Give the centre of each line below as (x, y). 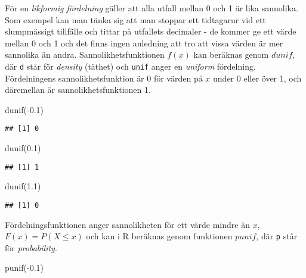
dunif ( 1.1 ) (23, 186)
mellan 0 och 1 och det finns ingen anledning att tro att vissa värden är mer (144, 43)
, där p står (277, 236)
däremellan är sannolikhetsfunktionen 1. (78, 90)
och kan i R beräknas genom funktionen (159, 236)
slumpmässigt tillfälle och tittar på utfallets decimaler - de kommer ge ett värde (151, 31)
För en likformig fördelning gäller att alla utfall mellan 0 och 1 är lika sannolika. (152, 8)
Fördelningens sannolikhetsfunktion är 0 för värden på (104, 78)
